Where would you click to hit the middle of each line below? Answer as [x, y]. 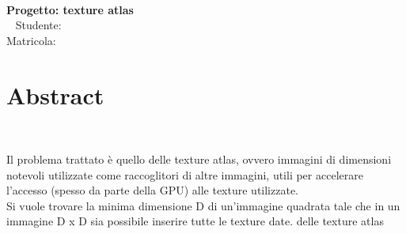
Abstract [55, 94]
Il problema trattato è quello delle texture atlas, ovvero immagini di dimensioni [199, 159]
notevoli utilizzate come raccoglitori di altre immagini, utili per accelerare [185, 174]
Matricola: [31, 40]
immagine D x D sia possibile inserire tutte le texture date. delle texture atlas [195, 221]
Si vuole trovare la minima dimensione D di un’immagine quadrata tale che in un [203, 205]
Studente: [38, 25]
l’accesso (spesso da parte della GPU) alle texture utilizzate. [152, 190]
